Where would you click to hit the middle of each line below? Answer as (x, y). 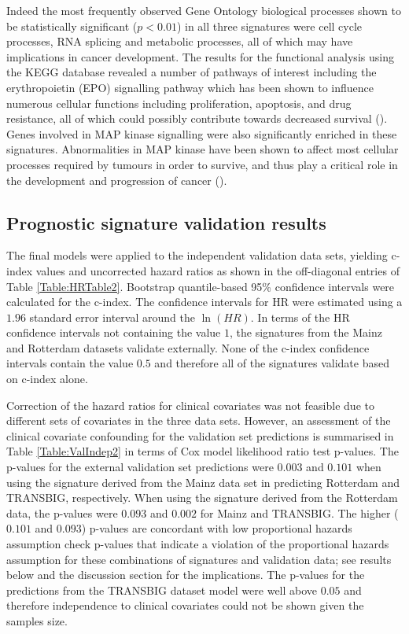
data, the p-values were (62, 512)
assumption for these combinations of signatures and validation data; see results (199, 559)
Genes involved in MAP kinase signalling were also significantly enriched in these (202, 133)
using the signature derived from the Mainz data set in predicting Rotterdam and (203, 482)
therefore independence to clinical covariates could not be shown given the (185, 605)
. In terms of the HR (300, 317)
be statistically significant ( (72, 26)
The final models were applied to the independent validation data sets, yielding (197, 255)
